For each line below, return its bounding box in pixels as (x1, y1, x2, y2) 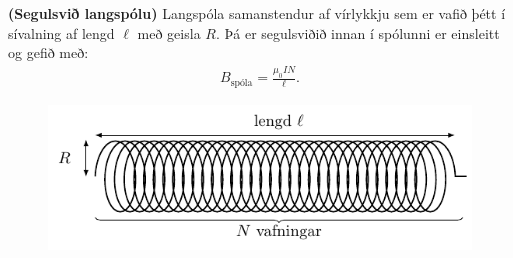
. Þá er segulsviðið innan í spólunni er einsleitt (215, 22, 500, 43)
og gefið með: (8, 42, 89, 63)
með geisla (137, 22, 201, 43)
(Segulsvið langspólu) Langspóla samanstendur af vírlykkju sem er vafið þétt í (8, 3, 506, 23)
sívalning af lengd (8, 22, 115, 43)
